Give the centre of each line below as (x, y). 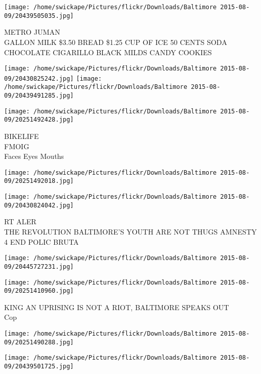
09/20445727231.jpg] (39, 266)
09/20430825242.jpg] (39, 78)
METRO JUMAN (32, 32)
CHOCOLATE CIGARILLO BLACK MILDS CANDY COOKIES (108, 52)
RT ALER (20, 221)
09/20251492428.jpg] (39, 120)
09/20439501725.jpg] (39, 366)
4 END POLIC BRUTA (41, 241)
